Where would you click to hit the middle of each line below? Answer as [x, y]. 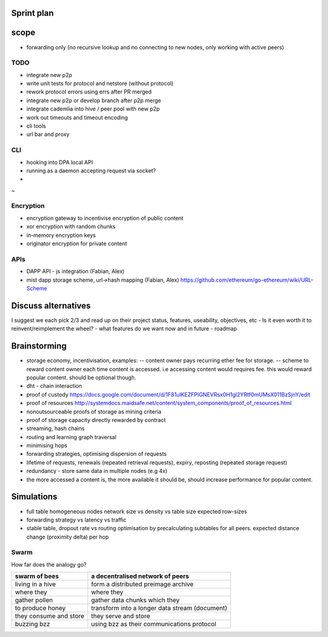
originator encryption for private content [77, 244]
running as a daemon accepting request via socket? [91, 171]
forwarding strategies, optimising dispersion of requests [97, 454]
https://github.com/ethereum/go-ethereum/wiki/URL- [247, 280]
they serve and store [121, 616]
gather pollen [34, 600]
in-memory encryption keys [61, 235]
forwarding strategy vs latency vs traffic [77, 520]
